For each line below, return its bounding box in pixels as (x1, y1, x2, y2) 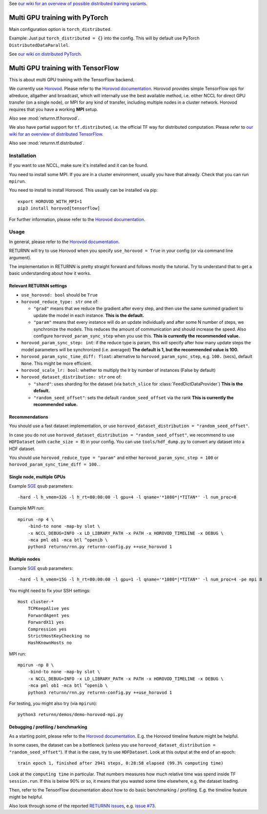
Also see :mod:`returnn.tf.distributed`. (9, 140, 85, 146)
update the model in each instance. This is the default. (33, 312, 144, 318)
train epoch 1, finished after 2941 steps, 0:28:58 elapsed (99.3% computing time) (18, 761, 224, 766)
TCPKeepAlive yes (27, 606, 69, 611)
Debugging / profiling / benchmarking (9, 724, 87, 730)
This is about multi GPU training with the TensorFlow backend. (9, 76, 135, 83)
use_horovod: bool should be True (21, 292, 98, 298)
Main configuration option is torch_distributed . (9, 26, 112, 32)
